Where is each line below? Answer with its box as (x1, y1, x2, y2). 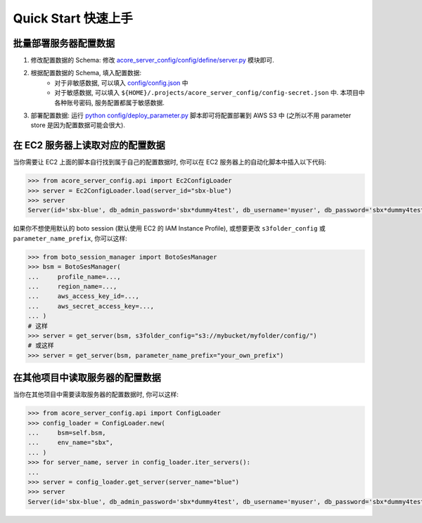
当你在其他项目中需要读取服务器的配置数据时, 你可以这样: (13, 390, 179, 399)
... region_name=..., (27, 283, 117, 290)
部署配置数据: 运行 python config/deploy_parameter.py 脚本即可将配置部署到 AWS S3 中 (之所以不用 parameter (30, 111, 352, 120)
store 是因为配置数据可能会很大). (30, 121, 126, 129)
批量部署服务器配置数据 (13, 37, 115, 49)
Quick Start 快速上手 (13, 11, 133, 26)
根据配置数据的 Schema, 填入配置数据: (30, 69, 142, 77)
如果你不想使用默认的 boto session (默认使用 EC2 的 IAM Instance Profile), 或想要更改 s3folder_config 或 (13, 224, 326, 233)
